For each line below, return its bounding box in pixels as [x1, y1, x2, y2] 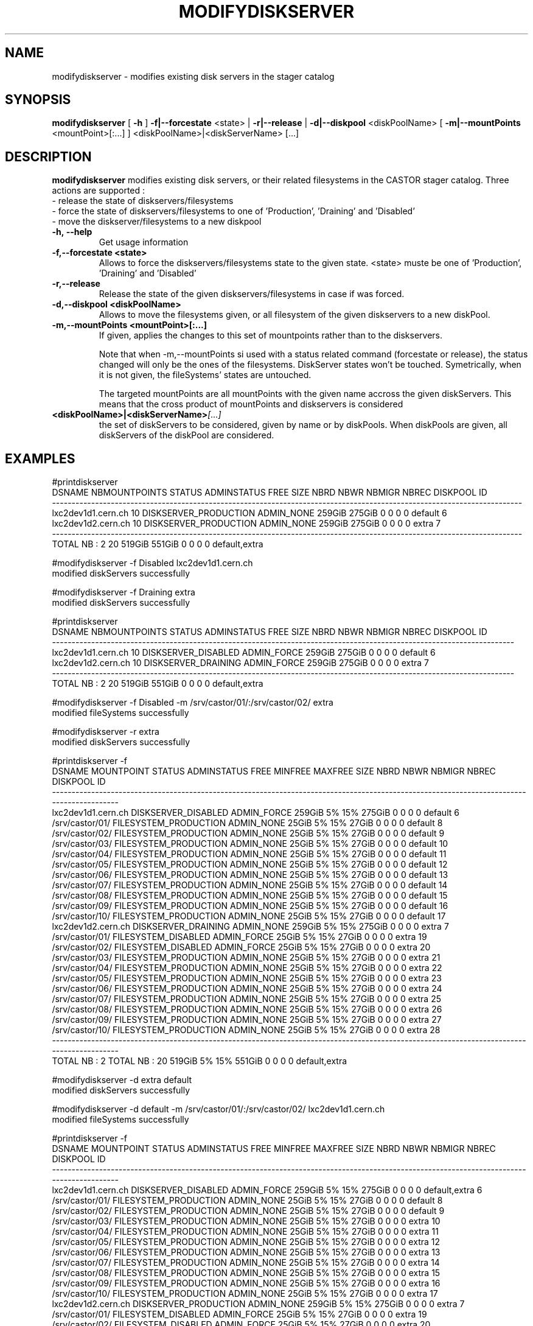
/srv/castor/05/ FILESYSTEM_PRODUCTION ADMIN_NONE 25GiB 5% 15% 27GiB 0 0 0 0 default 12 [52, 859, 448, 870]
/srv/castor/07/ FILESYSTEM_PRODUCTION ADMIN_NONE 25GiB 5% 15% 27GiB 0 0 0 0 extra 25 [52, 994, 441, 1005]
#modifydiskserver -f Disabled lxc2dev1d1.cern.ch [52, 558, 253, 569]
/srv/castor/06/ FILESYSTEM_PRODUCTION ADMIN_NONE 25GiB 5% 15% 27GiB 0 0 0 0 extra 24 [52, 983, 442, 994]
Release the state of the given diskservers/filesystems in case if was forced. [99, 289, 405, 300]
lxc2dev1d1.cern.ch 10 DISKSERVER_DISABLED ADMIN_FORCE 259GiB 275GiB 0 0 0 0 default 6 [52, 647, 436, 658]
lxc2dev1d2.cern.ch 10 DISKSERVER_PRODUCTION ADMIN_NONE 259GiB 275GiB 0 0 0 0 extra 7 [52, 518, 441, 529]
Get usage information [99, 237, 189, 248]
